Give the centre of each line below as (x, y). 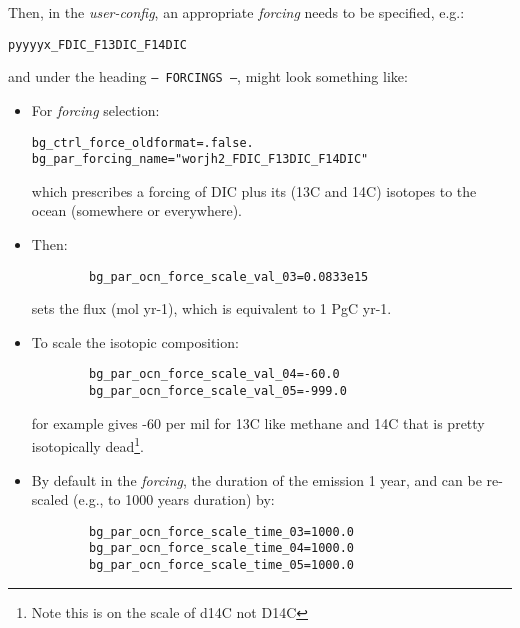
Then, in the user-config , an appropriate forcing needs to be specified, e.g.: (236, 12)
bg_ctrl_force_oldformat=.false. (142, 142)
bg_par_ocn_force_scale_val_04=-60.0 (214, 374)
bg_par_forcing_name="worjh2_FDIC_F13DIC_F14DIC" (200, 159)
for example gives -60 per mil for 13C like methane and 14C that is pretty (258, 422)
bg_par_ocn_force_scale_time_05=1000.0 (221, 565)
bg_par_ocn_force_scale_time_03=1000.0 (221, 531)
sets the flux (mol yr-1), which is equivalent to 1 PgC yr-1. (211, 308)
